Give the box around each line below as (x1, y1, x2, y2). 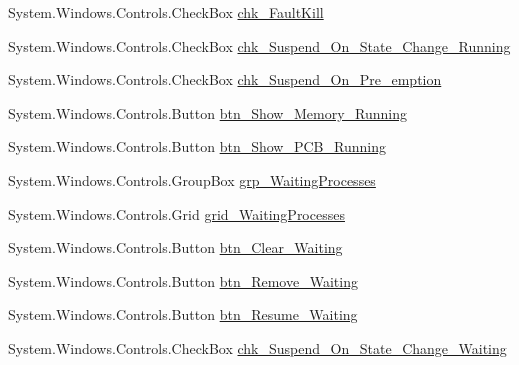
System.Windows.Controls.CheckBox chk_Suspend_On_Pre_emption (8, 69, 442, 90)
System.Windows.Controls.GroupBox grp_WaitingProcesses (8, 169, 376, 190)
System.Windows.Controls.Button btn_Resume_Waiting (8, 304, 358, 325)
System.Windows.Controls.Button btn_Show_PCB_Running (8, 136, 386, 157)
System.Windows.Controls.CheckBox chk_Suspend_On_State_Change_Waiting (8, 337, 507, 358)
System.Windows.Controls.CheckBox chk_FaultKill (8, 2, 324, 22)
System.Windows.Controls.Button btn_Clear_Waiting (8, 237, 343, 258)
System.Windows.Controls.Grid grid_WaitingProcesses (8, 203, 345, 224)
